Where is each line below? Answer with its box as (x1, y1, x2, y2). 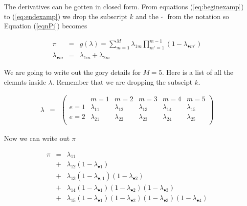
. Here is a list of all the (162, 67, 233, 77)
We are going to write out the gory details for (4, 67, 141, 77)
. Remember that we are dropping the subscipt (52, 76, 193, 87)
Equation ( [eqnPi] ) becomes (4, 21, 87, 31)
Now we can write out (4, 133, 70, 143)
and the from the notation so (135, 11, 229, 21)
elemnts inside (4, 76, 46, 87)
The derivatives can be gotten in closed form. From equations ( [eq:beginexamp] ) (4, 1, 244, 11)
